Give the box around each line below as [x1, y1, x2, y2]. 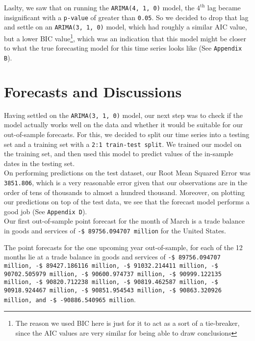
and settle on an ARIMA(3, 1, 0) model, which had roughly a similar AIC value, [4, 22, 247, 32]
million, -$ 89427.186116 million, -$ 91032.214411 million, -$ [4, 262, 218, 269]
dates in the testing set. [4, 158, 75, 168]
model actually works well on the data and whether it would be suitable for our [4, 119, 243, 130]
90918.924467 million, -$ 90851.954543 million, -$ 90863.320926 [4, 286, 222, 294]
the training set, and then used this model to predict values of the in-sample [4, 148, 233, 159]
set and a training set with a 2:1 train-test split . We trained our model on [4, 139, 242, 149]
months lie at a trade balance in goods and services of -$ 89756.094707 [4, 252, 221, 262]
